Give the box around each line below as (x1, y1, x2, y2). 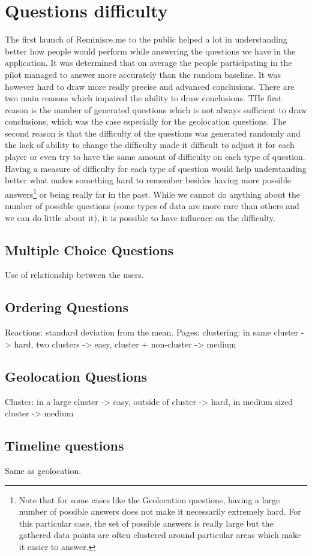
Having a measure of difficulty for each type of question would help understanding (5, 162, 307, 174)
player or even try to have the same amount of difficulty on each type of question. (5, 150, 305, 163)
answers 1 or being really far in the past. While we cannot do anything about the (5, 186, 300, 200)
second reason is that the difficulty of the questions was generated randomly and (5, 126, 301, 139)
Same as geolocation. (5, 464, 82, 477)
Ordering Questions (5, 298, 129, 316)
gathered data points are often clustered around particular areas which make (19, 528, 301, 541)
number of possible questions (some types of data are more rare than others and (5, 200, 299, 212)
